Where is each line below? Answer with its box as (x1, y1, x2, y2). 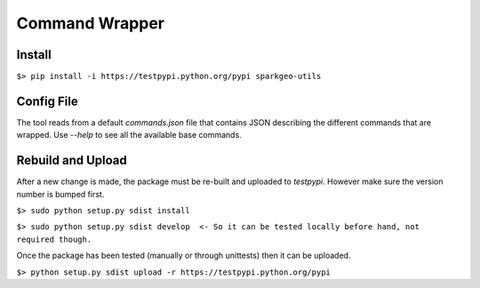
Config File (16, 93, 79, 108)
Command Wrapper (16, 13, 164, 33)
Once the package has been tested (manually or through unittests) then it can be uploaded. (16, 250, 351, 261)
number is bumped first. (16, 188, 105, 199)
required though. (16, 234, 92, 244)
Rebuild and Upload (16, 153, 128, 168)
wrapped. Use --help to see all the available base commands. (16, 130, 242, 140)
